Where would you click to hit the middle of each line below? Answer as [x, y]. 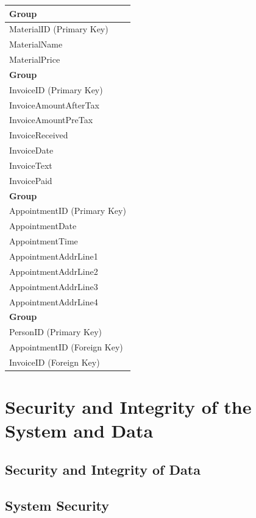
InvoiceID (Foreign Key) [55, 362]
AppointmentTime [44, 241]
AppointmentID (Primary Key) [68, 211]
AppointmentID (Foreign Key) [66, 347]
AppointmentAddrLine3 [54, 286]
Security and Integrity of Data [103, 469]
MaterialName [36, 44]
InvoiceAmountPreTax [51, 120]
